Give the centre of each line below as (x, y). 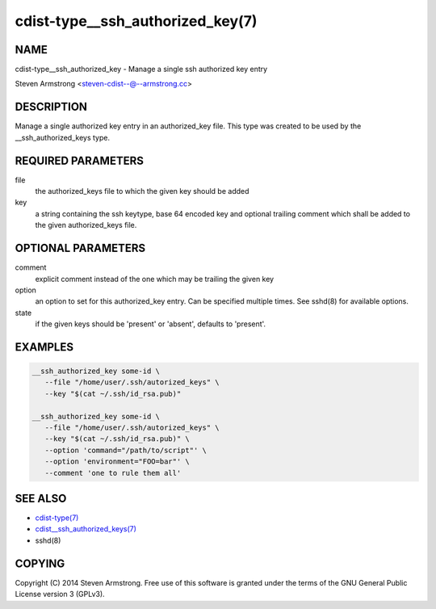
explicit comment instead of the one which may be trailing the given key (155, 279)
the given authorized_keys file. (86, 225)
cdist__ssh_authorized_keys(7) (86, 529)
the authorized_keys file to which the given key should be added (142, 191)
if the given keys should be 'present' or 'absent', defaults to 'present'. (151, 324)
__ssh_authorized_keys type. (63, 137)
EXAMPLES (44, 347)
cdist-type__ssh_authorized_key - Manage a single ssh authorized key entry (141, 69)
